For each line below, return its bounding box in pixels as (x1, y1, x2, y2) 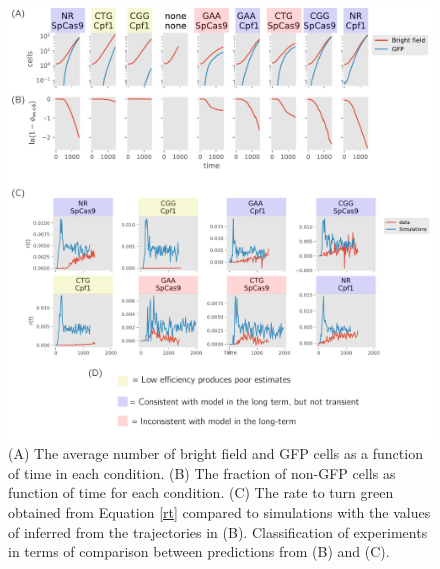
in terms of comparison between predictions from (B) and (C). (8, 541, 390, 562)
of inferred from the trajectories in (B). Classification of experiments (8, 521, 428, 542)
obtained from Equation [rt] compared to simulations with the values (8, 501, 431, 522)
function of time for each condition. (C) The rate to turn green (8, 482, 394, 503)
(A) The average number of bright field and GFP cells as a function (8, 443, 423, 464)
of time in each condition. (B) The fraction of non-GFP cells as (8, 462, 396, 483)
